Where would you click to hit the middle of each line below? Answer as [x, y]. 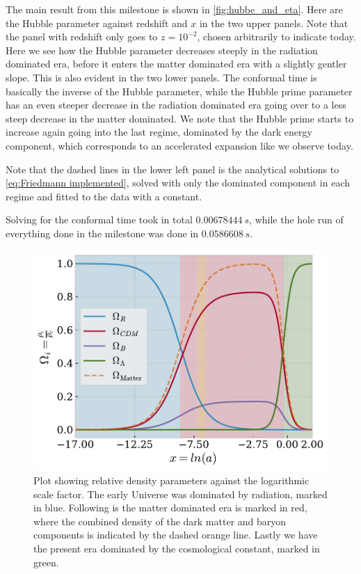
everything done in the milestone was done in [102, 233]
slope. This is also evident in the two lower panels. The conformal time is [161, 77]
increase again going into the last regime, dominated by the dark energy [159, 132]
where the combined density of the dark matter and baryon [160, 521]
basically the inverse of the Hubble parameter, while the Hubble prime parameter [179, 91]
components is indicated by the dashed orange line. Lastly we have [176, 535]
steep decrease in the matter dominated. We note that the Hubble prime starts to [180, 118]
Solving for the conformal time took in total [99, 220]
